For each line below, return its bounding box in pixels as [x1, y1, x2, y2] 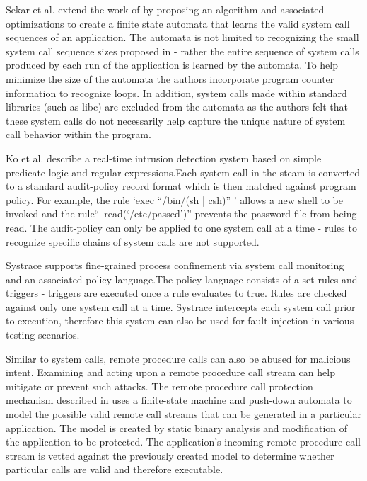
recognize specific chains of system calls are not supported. [6, 234, 260, 249]
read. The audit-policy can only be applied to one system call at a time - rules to [6, 220, 357, 234]
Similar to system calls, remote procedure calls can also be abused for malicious [6, 351, 351, 366]
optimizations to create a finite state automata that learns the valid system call [6, 16, 350, 30]
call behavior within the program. [6, 127, 151, 142]
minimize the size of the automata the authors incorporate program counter [6, 71, 334, 86]
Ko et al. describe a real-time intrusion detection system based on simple [6, 150, 322, 165]
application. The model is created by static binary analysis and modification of [6, 420, 348, 435]
